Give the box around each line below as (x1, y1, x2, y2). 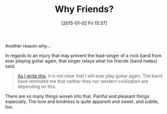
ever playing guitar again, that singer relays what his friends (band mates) (5, 57, 158, 63)
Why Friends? (55, 3, 114, 15)
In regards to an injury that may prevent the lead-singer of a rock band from (5, 52, 162, 58)
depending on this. (17, 83, 57, 89)
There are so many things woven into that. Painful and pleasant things (5, 93, 149, 99)
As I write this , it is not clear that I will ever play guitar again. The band (17, 72, 162, 78)
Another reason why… (5, 42, 51, 48)
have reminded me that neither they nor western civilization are (17, 78, 148, 84)
